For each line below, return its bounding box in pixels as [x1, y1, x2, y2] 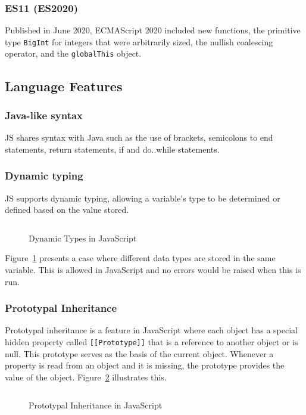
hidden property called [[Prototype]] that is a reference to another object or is [5, 335, 298, 348]
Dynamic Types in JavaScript [29, 231, 137, 244]
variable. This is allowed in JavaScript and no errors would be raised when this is [5, 263, 301, 275]
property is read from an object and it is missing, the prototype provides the [5, 359, 285, 371]
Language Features [5, 76, 123, 95]
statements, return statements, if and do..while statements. [5, 143, 220, 155]
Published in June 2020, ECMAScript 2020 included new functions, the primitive [5, 24, 301, 36]
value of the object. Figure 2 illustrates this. [5, 370, 167, 383]
